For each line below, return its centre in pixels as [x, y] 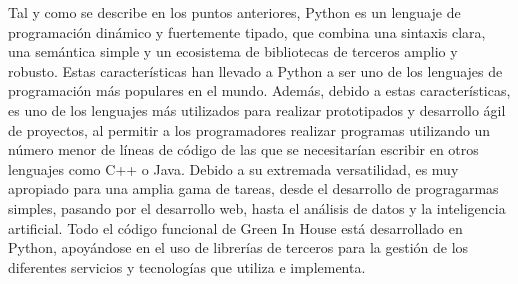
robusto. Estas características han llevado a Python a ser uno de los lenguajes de [255, 70]
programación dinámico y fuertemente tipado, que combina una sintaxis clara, [247, 31]
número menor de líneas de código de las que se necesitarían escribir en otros [243, 149]
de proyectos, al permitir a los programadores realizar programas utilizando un [249, 129]
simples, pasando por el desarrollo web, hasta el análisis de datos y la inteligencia [257, 207]
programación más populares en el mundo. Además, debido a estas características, [259, 90]
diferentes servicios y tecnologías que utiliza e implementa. [187, 266]
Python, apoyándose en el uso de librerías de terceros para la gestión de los [238, 247]
